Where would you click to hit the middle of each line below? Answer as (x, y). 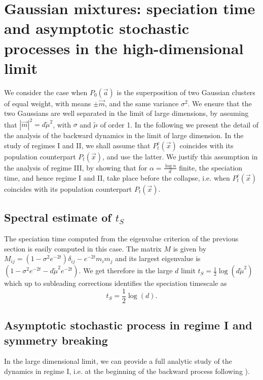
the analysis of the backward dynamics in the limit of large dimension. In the (124, 135)
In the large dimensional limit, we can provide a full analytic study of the (118, 361)
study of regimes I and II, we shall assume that (77, 145)
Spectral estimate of (58, 217)
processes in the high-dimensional (124, 48)
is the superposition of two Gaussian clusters (186, 92)
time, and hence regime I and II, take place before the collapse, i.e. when (117, 177)
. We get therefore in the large (126, 270)
